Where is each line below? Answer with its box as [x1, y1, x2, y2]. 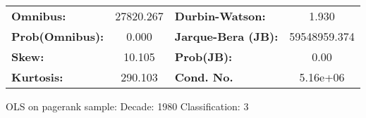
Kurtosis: [11, 69, 63, 85]
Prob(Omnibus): [11, 28, 104, 44]
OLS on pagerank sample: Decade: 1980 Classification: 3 [6, 99, 249, 113]
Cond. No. [174, 69, 233, 85]
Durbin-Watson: [174, 8, 266, 24]
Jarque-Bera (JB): [174, 28, 279, 44]
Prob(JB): [174, 48, 233, 65]
